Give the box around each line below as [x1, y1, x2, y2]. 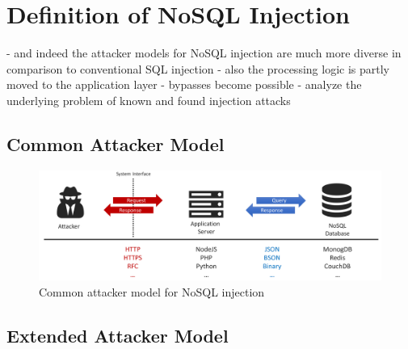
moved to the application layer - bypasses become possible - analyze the [6, 76, 362, 93]
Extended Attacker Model [6, 322, 229, 347]
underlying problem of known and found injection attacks [6, 91, 291, 108]
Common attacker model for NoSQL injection [39, 283, 265, 300]
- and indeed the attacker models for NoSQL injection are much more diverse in [6, 44, 402, 61]
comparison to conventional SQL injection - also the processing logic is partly [6, 60, 389, 77]
